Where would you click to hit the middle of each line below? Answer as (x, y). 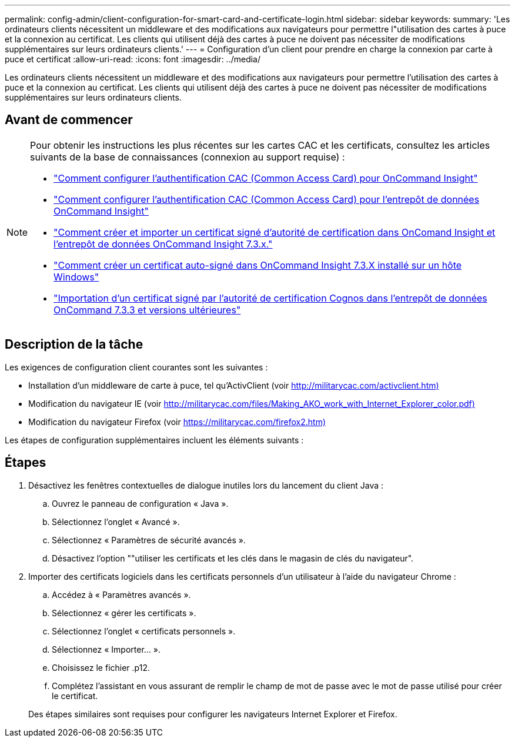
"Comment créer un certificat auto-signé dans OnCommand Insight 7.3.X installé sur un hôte (258, 265)
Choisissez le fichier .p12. (101, 667)
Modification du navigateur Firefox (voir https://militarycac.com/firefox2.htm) (177, 422)
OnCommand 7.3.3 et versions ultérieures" (147, 310)
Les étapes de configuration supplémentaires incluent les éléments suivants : (154, 440)
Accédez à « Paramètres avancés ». (121, 594)
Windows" (76, 277)
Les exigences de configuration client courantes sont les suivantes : (136, 367)
